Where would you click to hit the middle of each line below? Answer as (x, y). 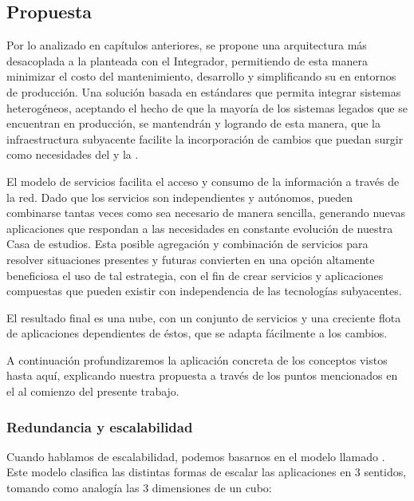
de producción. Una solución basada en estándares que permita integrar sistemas (204, 91)
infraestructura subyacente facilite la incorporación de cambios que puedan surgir (205, 138)
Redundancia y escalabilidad (100, 426)
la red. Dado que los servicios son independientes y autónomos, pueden (179, 197)
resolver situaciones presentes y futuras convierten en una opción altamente (191, 259)
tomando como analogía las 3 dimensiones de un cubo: (139, 488)
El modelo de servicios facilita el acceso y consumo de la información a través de (203, 181)
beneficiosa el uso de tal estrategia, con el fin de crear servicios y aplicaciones (195, 275)
